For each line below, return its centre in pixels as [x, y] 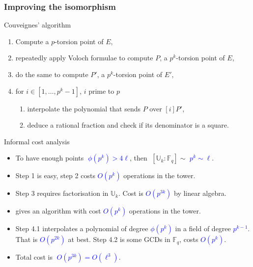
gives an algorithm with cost [58, 211]
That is [27, 239]
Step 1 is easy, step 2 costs [55, 175]
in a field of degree [203, 228]
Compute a [32, 41]
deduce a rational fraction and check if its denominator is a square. [128, 125]
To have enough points [50, 158]
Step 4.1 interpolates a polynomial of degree [82, 228]
